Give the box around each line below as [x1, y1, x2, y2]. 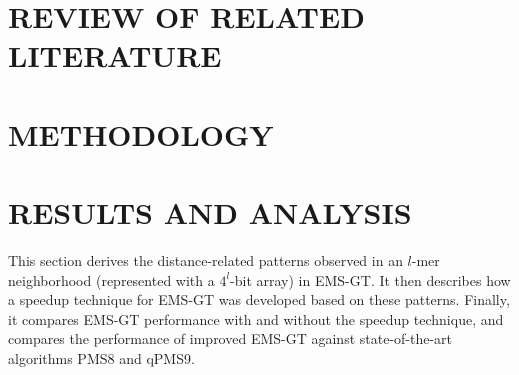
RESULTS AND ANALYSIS [8, 192, 412, 233]
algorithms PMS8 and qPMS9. [8, 348, 195, 369]
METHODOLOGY [8, 113, 274, 154]
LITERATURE [8, 35, 222, 76]
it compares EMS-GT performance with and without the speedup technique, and [8, 308, 504, 329]
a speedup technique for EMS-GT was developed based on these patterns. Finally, [8, 289, 510, 310]
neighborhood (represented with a [8, 269, 215, 290]
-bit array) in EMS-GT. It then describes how [230, 269, 511, 290]
